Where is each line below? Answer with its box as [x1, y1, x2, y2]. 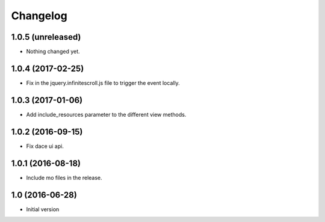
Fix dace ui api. [26, 142, 64, 150]
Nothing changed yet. [26, 48, 81, 55]
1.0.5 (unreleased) [11, 32, 81, 42]
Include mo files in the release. [26, 174, 102, 181]
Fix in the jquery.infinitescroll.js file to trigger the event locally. [26, 79, 180, 87]
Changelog [11, 9, 67, 22]
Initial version [26, 205, 60, 213]
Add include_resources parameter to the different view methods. [26, 111, 187, 118]
